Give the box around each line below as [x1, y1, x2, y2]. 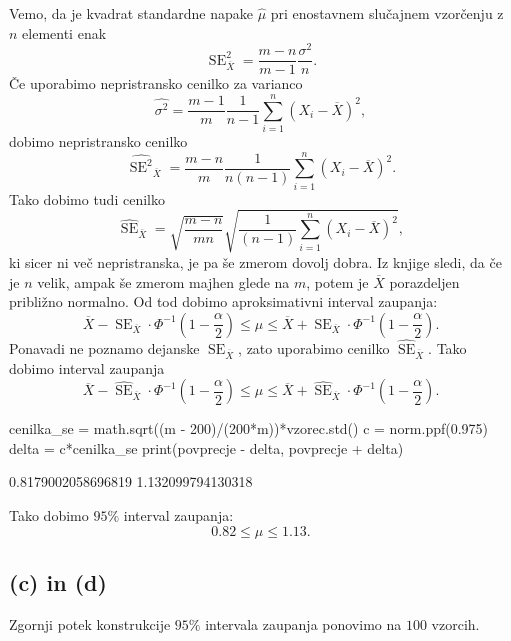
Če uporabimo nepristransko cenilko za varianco [9, 73, 303, 94]
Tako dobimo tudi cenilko [9, 188, 165, 209]
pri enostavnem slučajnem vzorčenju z [270, 3, 504, 23]
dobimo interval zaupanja [9, 357, 165, 378]
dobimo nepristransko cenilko [9, 131, 188, 152]
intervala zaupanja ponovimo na [205, 613, 402, 634]
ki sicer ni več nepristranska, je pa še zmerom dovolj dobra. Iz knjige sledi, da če [9, 251, 502, 272]
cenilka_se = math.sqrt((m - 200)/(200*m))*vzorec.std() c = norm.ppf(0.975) [9, 418, 489, 439]
